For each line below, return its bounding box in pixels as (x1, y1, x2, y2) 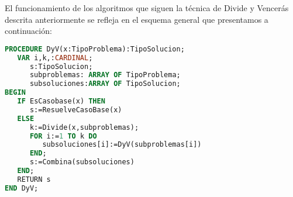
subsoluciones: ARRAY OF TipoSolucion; (29, 80, 181, 88)
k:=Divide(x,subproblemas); (29, 123, 139, 132)
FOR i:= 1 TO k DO (29, 132, 97, 140)
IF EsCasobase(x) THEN (17, 97, 105, 106)
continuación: (5, 25, 52, 37)
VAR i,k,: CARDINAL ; (17, 53, 93, 62)
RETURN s (17, 175, 51, 184)
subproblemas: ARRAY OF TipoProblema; (29, 71, 181, 80)
